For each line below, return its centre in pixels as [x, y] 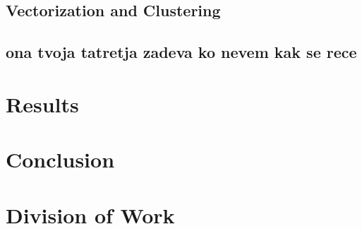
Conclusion [60, 159]
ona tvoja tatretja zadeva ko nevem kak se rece [181, 52]
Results [42, 104]
